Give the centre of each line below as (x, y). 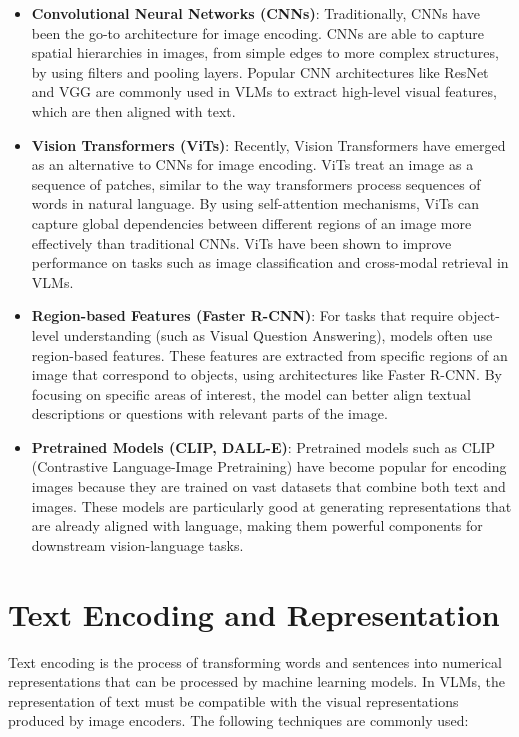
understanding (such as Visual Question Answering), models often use (278, 334)
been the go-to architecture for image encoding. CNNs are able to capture (257, 32)
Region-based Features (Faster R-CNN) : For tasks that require (242, 315)
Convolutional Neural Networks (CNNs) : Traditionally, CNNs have (255, 13)
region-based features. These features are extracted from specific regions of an (269, 354)
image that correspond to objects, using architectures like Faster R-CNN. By (266, 374)
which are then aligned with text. (133, 110)
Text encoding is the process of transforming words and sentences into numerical (255, 661)
